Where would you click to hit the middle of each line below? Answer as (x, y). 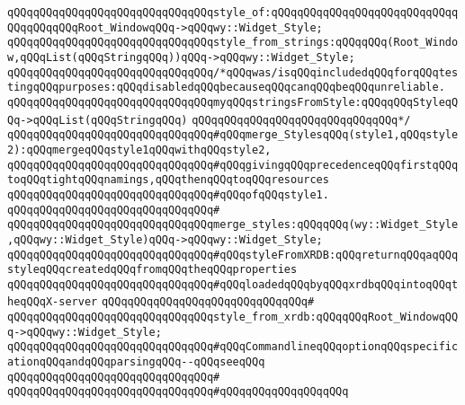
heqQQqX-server (53, 302)
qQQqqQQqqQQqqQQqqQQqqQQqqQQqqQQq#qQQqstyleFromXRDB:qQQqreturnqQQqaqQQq (233, 255)
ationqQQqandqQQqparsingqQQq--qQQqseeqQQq (136, 362)
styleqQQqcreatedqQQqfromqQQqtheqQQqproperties (152, 270)
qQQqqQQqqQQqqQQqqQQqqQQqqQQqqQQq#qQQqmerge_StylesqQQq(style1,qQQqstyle (233, 135)
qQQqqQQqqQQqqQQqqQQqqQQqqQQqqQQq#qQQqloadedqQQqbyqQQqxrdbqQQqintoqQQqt (233, 284)
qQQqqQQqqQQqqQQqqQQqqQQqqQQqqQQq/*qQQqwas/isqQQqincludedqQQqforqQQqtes (233, 72)
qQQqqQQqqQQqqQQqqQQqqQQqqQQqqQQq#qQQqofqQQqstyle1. (168, 194)
